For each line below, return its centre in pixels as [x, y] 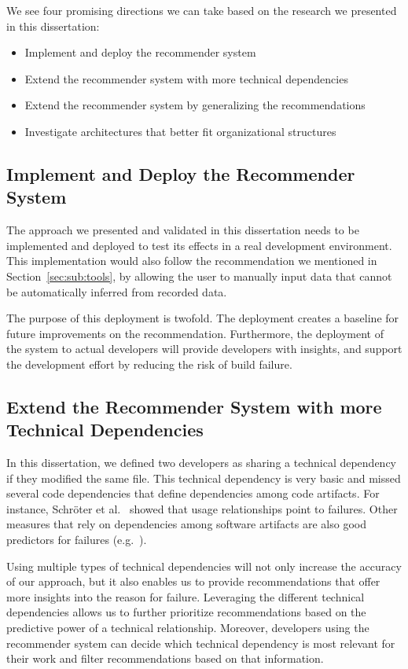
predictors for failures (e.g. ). [77, 540]
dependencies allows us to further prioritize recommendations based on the [186, 612]
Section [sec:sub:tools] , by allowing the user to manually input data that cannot [199, 276]
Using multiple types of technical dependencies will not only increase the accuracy [204, 566]
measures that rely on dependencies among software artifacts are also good [186, 524]
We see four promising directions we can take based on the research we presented [202, 10]
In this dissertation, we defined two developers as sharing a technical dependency [202, 463]
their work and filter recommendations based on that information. [165, 658]
